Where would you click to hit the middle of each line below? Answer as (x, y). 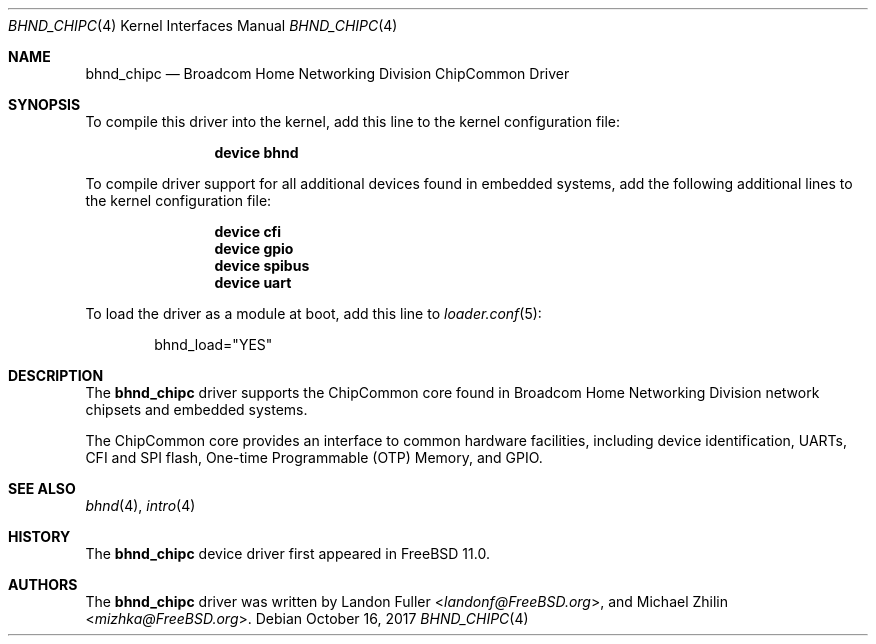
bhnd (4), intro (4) (140, 505)
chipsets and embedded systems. (196, 409)
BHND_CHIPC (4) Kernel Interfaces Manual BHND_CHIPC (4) (203, 25)
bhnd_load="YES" (213, 344)
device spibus (262, 265)
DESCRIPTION (56, 375)
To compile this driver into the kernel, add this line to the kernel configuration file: (353, 121)
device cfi (248, 231)
